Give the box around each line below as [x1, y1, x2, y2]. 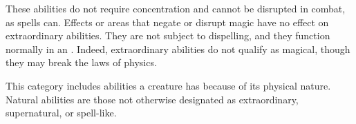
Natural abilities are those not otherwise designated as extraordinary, [6, 92, 299, 106]
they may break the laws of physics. [6, 55, 157, 70]
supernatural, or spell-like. [6, 105, 117, 120]
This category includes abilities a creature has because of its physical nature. [6, 78, 331, 92]
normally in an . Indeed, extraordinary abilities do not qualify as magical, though [6, 41, 350, 56]
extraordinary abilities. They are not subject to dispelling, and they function [6, 28, 330, 43]
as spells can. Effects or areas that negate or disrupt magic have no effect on [6, 14, 329, 29]
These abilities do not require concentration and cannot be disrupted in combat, [6, 1, 346, 15]
